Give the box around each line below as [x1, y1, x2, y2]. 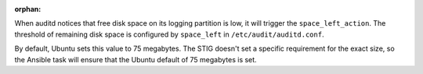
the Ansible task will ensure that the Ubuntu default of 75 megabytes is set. [14, 55, 258, 64]
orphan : [14, 5, 42, 13]
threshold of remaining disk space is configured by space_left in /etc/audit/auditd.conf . [14, 30, 324, 39]
